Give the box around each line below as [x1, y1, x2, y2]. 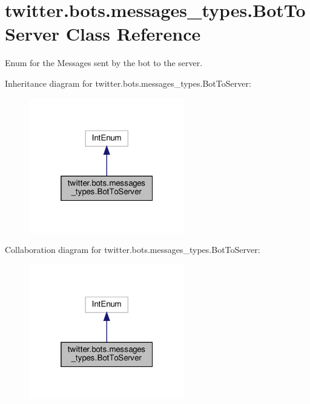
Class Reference [65, 21, 201, 46]
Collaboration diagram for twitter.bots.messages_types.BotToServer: [5, 243, 260, 256]
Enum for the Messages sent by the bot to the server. [5, 56, 203, 69]
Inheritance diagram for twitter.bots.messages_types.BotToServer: [5, 76, 251, 89]
